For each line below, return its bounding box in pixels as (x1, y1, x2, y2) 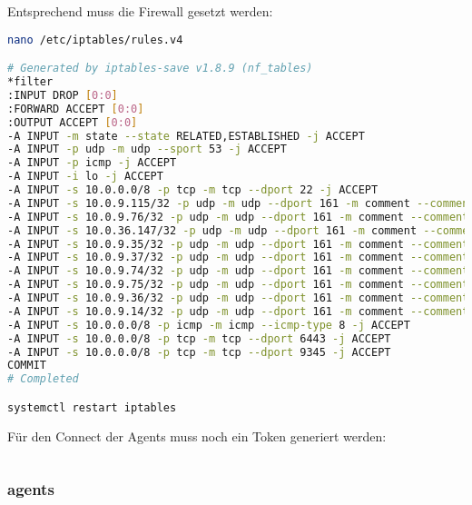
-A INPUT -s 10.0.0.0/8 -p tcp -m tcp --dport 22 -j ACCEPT (7, 183, 379, 196)
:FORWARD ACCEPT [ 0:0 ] (7, 102, 144, 115)
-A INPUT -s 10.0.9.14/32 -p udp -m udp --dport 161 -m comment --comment (7, 304, 469, 318)
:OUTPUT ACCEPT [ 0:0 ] (7, 115, 138, 129)
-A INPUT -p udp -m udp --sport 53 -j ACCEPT (7, 143, 287, 156)
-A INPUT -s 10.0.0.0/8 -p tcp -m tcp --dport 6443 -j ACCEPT (7, 332, 391, 345)
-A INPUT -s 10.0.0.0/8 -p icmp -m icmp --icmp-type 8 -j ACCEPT (7, 318, 410, 332)
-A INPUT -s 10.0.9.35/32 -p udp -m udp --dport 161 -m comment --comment (7, 237, 469, 251)
